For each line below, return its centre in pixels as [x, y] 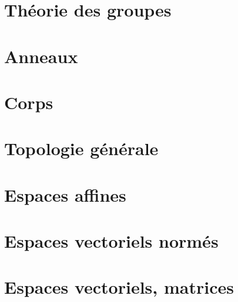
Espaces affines [65, 194]
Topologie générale [81, 148]
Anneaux [41, 56]
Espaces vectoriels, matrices [119, 287]
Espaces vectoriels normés [111, 241]
